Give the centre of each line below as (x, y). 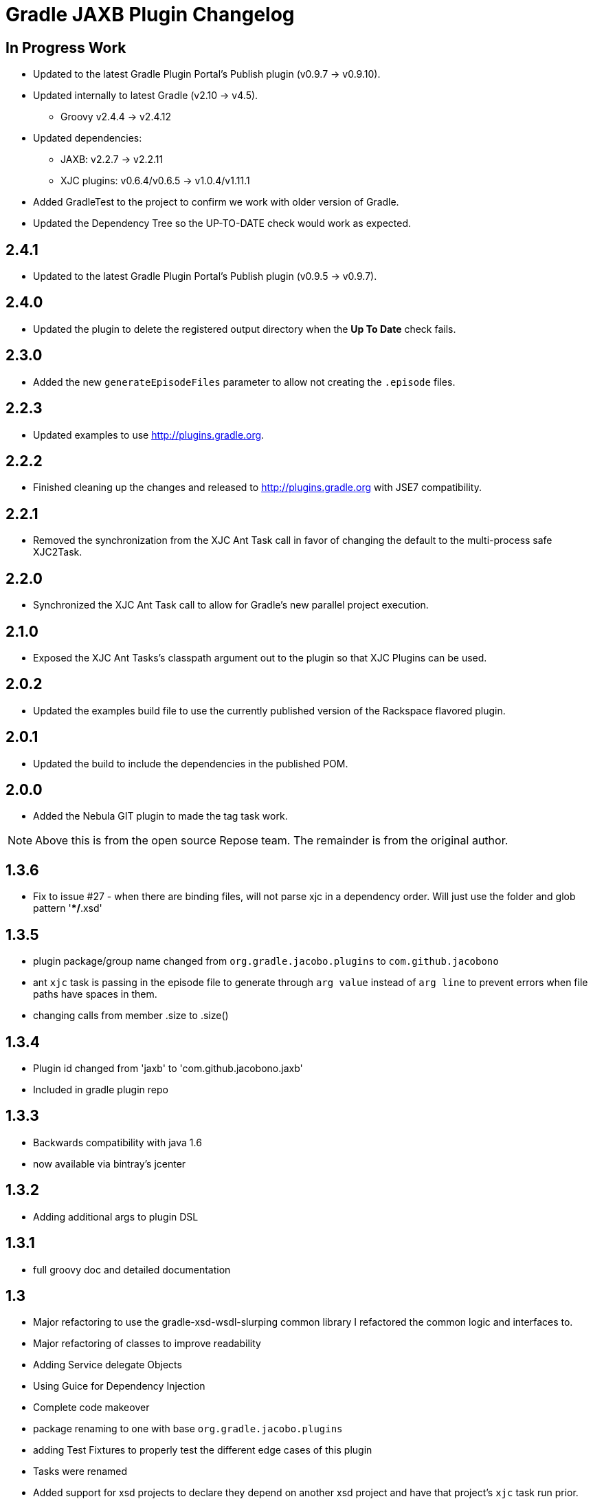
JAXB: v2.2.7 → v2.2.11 (112, 160)
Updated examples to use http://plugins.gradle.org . (149, 435)
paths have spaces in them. (95, 994)
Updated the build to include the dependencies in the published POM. (191, 763)
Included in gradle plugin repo (101, 1089)
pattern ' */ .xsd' (68, 908)
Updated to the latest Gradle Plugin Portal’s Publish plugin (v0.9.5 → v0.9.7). (205, 276)
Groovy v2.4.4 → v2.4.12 (116, 117)
